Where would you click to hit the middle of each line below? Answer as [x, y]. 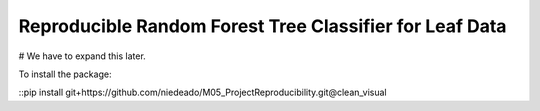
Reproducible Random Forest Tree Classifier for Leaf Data [262, 26]
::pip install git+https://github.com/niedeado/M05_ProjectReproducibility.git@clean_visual [202, 92]
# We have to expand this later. [82, 56]
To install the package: [65, 74]
